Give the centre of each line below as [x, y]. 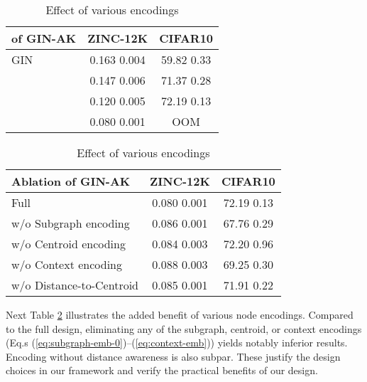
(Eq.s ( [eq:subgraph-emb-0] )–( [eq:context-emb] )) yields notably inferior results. [177, 343]
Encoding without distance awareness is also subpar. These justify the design [173, 356]
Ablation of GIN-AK [71, 181]
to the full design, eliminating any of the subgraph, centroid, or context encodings [184, 328]
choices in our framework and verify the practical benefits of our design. [162, 370]
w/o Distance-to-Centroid [75, 285]
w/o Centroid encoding [69, 244]
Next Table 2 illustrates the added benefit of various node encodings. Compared [180, 314]
